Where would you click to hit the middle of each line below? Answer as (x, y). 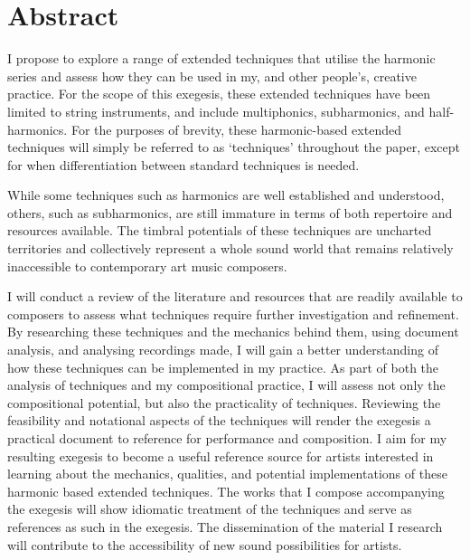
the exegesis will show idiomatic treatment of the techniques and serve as (210, 509)
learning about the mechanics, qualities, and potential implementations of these (227, 474)
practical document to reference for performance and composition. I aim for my (227, 438)
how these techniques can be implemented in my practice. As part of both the (223, 367)
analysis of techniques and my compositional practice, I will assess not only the (226, 385)
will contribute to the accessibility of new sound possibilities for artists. (205, 544)
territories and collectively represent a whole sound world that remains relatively (230, 248)
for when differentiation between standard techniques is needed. (183, 164)
